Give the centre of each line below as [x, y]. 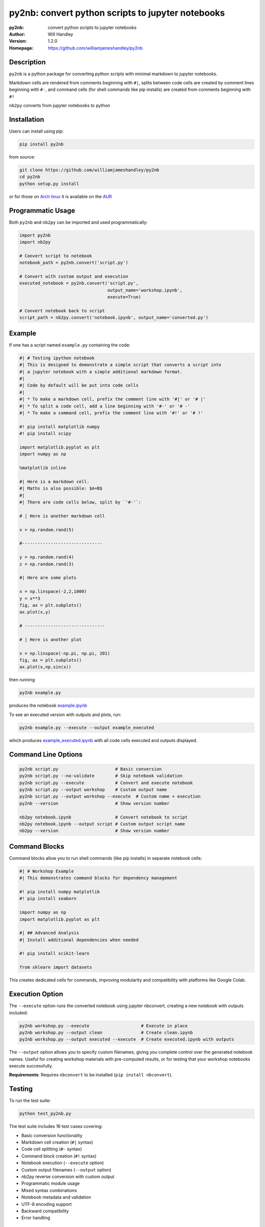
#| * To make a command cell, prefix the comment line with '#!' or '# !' [111, 413]
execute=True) [124, 297]
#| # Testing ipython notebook [57, 358]
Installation [26, 120]
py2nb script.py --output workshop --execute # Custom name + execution [110, 797]
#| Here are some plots [48, 578]
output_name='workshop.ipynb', [145, 290]
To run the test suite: [30, 1101]
